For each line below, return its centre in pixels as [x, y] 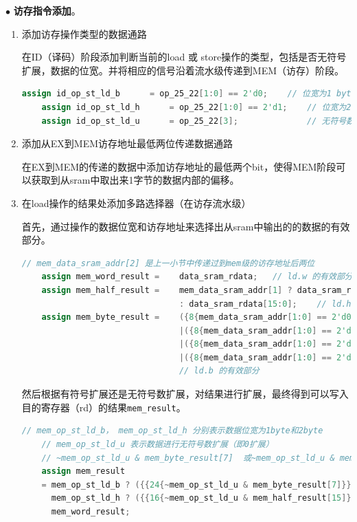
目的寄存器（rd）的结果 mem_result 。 [104, 407]
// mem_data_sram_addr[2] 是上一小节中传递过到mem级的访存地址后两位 [168, 263]
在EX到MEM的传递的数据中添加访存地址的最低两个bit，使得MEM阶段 [179, 166]
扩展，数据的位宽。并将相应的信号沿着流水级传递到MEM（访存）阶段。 [183, 70]
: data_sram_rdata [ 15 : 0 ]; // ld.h [265, 304]
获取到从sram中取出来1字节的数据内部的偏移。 [135, 180]
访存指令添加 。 [47, 10]
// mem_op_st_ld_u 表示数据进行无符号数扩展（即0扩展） [158, 444]
